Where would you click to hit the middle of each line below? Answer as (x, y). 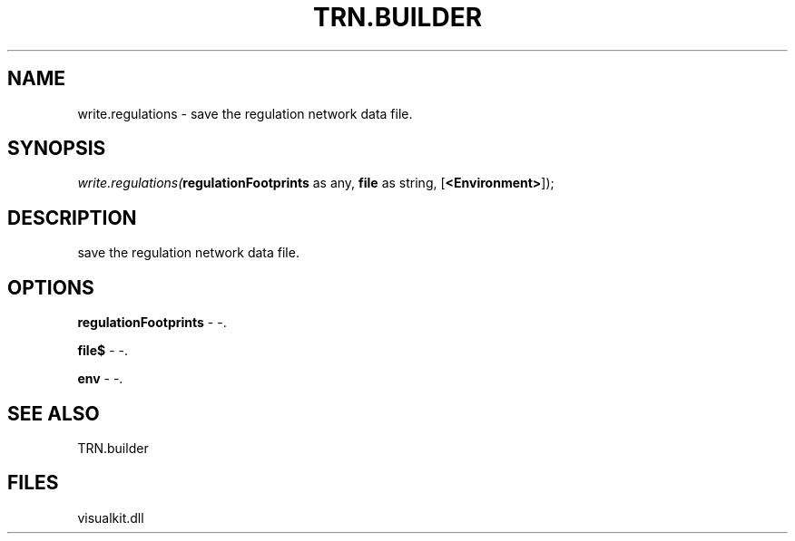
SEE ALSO (54, 413)
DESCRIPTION (72, 217)
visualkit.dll (111, 517)
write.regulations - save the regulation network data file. (245, 113)
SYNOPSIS (57, 149)
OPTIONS (51, 287)
